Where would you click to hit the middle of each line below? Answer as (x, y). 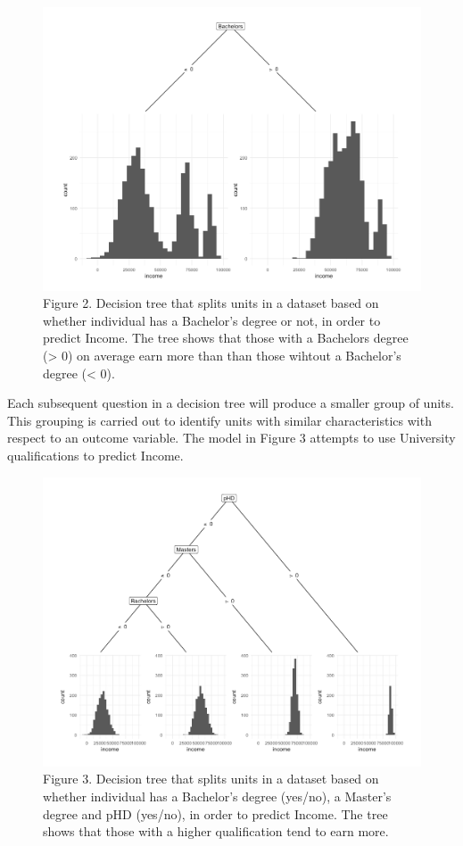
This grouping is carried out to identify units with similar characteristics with (219, 420)
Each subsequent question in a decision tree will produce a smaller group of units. (231, 403)
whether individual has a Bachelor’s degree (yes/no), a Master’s (217, 796)
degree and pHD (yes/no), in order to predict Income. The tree (215, 813)
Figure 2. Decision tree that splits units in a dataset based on (211, 303)
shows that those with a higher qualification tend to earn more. (216, 831)
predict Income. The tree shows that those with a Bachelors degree (226, 338)
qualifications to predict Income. (95, 455)
